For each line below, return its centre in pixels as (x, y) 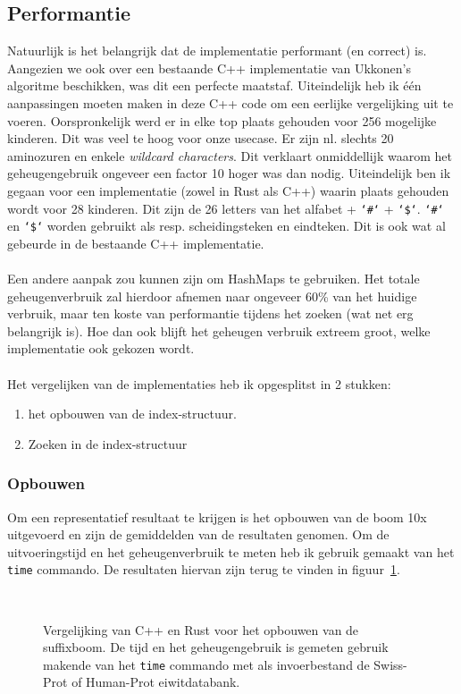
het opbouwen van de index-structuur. (132, 414)
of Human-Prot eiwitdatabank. (156, 682)
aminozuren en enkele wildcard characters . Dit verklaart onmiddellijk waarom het (230, 155)
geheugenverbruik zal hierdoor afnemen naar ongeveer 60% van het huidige (212, 296)
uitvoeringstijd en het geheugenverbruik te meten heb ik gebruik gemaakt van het (231, 551)
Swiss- (390, 664)
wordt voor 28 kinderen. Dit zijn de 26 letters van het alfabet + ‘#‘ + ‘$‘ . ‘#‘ (226, 208)
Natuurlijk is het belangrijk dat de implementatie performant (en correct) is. (217, 51)
